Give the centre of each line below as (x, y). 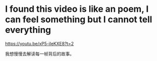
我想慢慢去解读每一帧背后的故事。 (40, 54)
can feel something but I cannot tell (79, 19)
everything (28, 30)
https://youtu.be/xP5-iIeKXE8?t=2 (39, 43)
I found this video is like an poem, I (77, 9)
